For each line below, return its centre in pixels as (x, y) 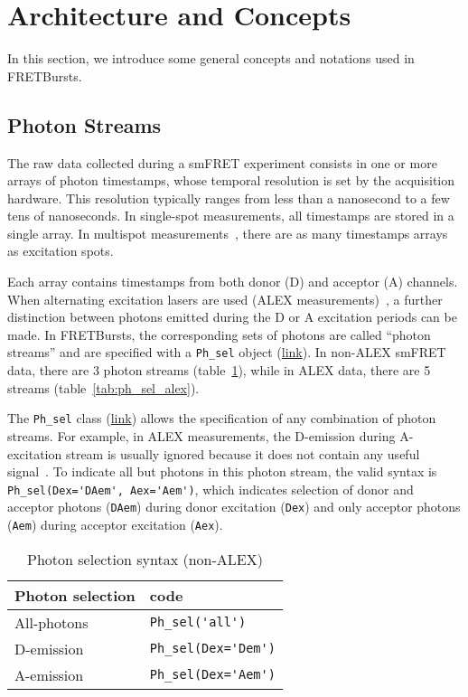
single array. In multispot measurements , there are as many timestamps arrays (228, 233)
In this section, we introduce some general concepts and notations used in (211, 58)
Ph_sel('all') (198, 622)
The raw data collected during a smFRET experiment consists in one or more (222, 162)
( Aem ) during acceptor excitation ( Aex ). (115, 525)
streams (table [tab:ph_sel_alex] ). (103, 387)
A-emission (49, 674)
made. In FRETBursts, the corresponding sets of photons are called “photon (219, 334)
